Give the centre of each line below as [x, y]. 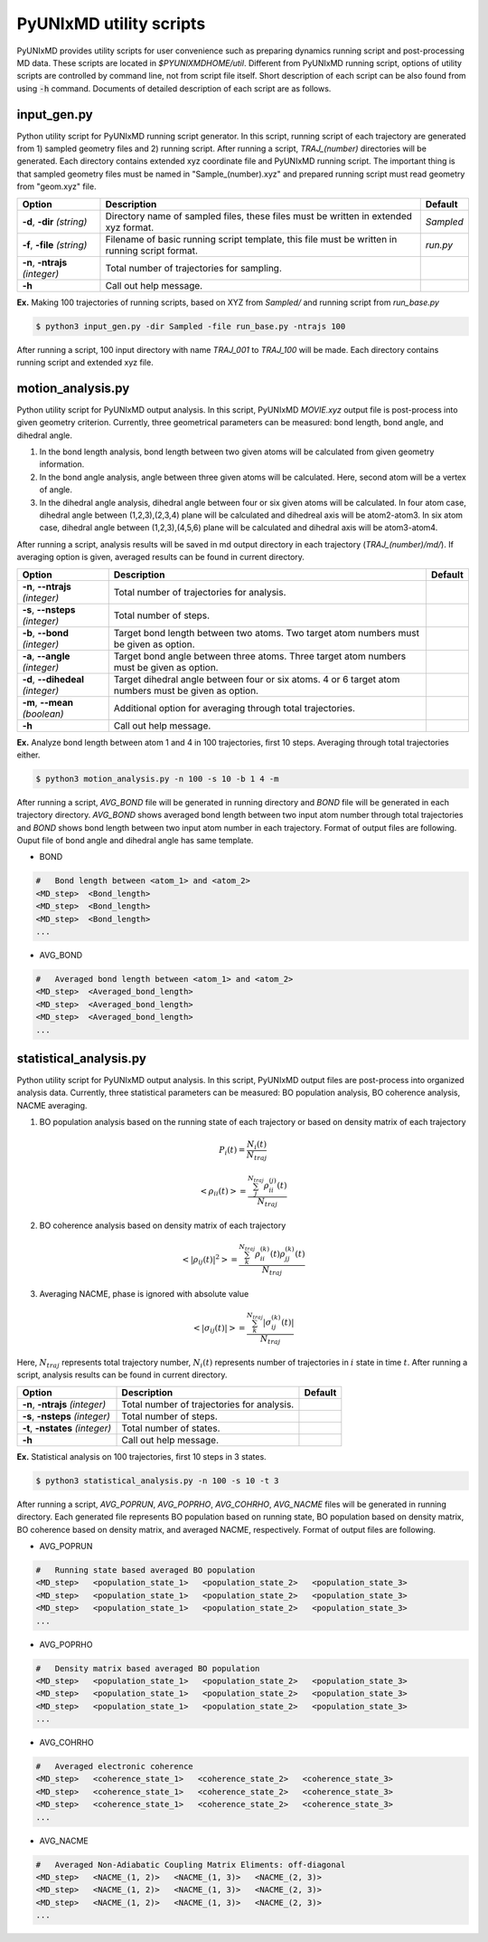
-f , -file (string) [55, 244]
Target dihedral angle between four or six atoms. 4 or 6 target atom [257, 679]
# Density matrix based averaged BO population [148, 1668]
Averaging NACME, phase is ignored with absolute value [144, 1293]
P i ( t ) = [232, 1151]
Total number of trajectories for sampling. [193, 268]
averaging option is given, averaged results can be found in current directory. [160, 557]
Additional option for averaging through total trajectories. [235, 708]
